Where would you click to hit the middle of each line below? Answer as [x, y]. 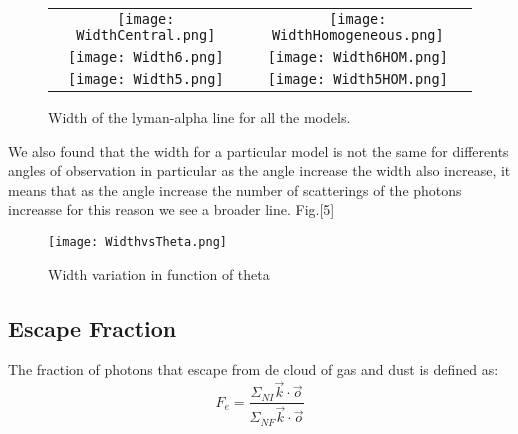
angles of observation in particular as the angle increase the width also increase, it [259, 170]
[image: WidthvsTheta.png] [137, 241]
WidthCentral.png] [146, 35]
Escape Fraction [92, 327]
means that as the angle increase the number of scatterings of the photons [235, 189]
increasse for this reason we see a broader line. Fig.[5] [171, 209]
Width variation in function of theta [159, 273]
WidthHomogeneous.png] [357, 35]
